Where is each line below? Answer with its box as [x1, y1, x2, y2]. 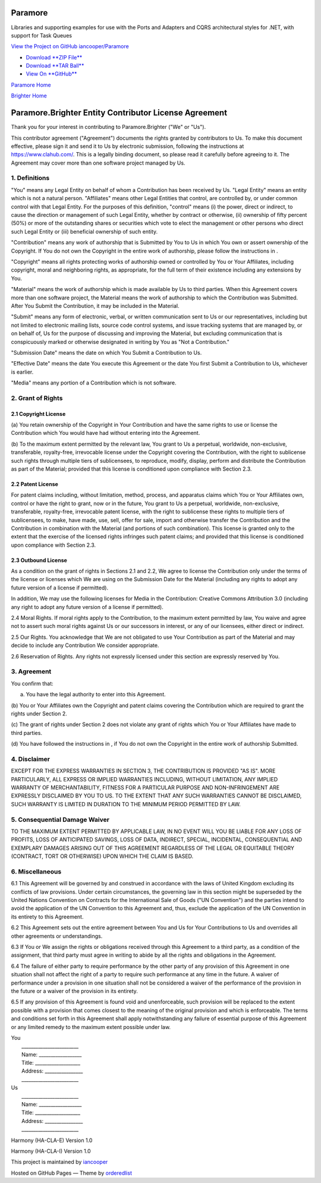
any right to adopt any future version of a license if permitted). [11, 603, 163, 610]
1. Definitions [11, 174, 50, 182]
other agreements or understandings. [11, 932, 103, 939]
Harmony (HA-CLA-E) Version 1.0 [11, 1137, 93, 1144]
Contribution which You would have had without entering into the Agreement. [11, 430, 200, 437]
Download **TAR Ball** [26, 62, 84, 70]
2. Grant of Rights [11, 394, 63, 402]
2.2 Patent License [11, 480, 59, 487]
